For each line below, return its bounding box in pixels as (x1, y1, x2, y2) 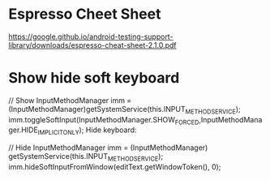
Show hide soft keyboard (8, 69, 180, 88)
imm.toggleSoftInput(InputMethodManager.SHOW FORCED (8, 114, 199, 126)
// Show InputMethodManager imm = (8, 95, 132, 105)
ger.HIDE (8, 125, 38, 135)
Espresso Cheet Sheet (8, 5, 161, 24)
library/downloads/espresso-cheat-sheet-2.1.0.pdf (8, 40, 177, 49)
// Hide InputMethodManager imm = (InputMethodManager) (8, 143, 208, 152)
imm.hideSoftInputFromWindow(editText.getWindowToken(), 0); (8, 162, 221, 172)
